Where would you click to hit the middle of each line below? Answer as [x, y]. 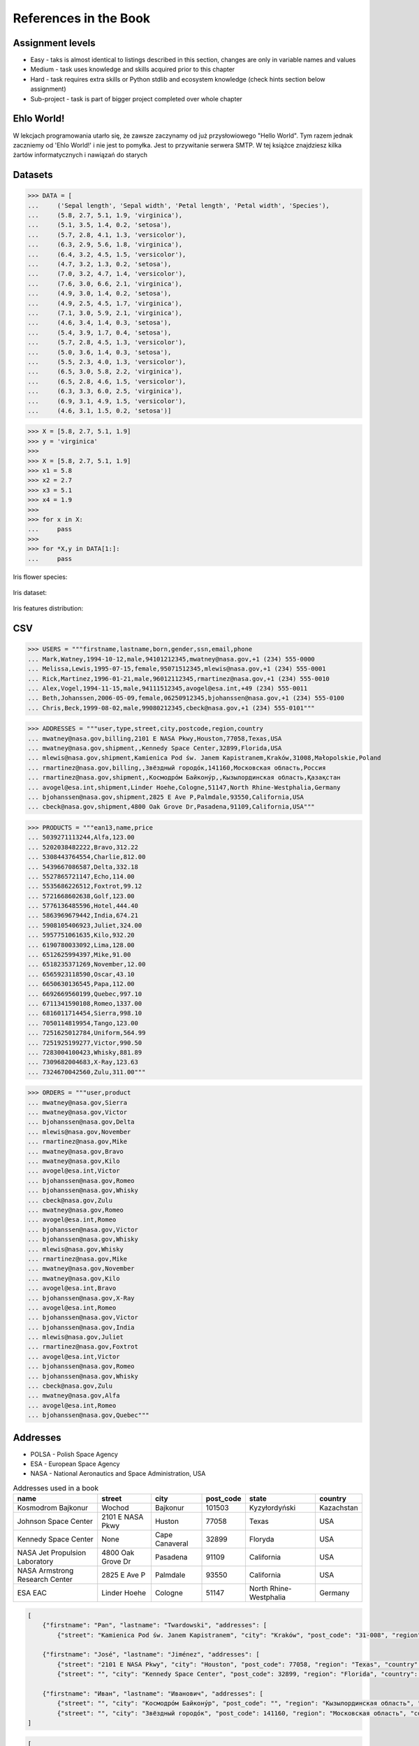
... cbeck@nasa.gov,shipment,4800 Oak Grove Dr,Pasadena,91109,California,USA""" [171, 807]
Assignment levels [54, 43]
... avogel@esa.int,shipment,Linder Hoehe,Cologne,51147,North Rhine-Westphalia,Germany [184, 787]
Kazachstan [339, 1508]
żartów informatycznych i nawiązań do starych [80, 155]
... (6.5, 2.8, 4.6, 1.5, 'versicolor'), [107, 381]
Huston [167, 1521]
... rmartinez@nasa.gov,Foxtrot [83, 1347]
